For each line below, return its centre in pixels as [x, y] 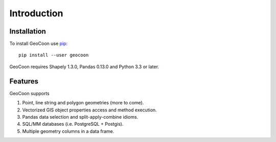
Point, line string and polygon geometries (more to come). [83, 103]
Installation [28, 31]
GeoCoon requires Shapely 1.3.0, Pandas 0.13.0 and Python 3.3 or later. [84, 67]
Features [24, 81]
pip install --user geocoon [54, 55]
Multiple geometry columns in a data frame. [68, 131]
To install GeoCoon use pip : [39, 44]
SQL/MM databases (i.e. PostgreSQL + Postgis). [73, 124]
